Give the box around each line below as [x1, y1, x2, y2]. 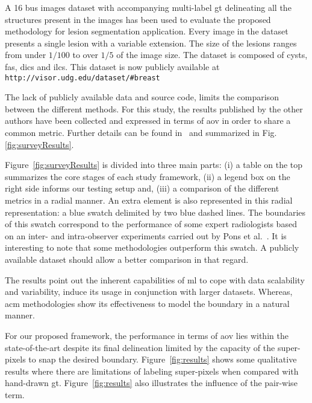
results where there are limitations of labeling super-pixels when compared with [5, 364, 299, 377]
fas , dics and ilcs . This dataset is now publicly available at [5, 60, 220, 73]
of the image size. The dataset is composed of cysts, [116, 48, 308, 61]
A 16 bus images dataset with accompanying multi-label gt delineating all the [5, 1, 292, 13]
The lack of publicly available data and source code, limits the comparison [5, 91, 279, 103]
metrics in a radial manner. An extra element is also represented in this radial [5, 193, 293, 206]
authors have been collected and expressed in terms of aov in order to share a [5, 114, 291, 127]
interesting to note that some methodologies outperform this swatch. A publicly [5, 241, 299, 254]
